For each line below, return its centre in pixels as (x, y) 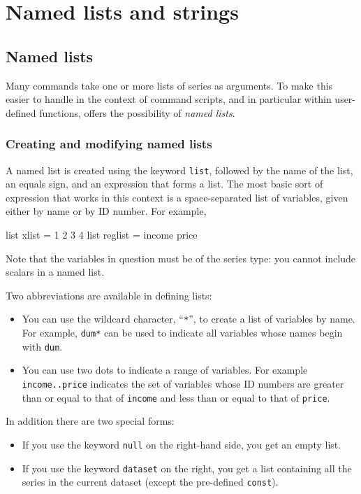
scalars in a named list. (55, 272)
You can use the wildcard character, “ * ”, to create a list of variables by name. (189, 319)
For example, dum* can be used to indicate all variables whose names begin (182, 333)
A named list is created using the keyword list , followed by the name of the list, (179, 170)
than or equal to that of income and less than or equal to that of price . (176, 397)
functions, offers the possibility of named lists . (137, 112)
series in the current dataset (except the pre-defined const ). (150, 482)
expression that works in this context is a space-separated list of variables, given (177, 197)
